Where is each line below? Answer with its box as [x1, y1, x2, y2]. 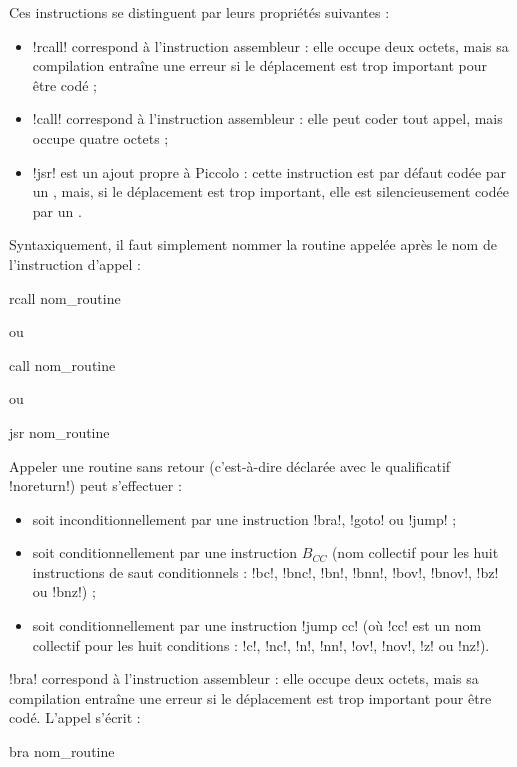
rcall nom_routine [9, 287, 121, 308]
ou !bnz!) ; [32, 581, 96, 602]
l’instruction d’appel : [9, 253, 141, 274]
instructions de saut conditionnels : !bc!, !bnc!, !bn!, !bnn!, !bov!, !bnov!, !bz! [32, 561, 499, 582]
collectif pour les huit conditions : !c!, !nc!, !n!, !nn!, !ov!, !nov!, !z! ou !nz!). [32, 634, 490, 655]
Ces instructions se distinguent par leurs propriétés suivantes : [9, 2, 390, 22]
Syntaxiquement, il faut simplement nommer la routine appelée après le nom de [9, 234, 497, 255]
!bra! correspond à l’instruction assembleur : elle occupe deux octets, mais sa [9, 668, 479, 689]
